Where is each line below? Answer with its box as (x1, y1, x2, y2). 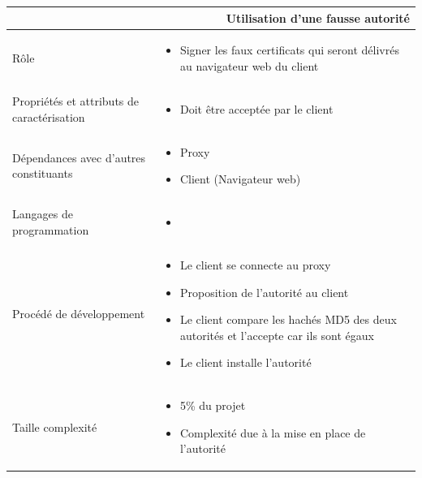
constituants (12, 165, 73, 182)
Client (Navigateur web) (179, 170, 301, 187)
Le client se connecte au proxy (179, 256, 331, 273)
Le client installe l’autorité (179, 354, 312, 371)
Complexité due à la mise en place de (179, 424, 366, 441)
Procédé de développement (12, 305, 145, 322)
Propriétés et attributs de (12, 92, 140, 109)
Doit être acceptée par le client (179, 100, 334, 117)
